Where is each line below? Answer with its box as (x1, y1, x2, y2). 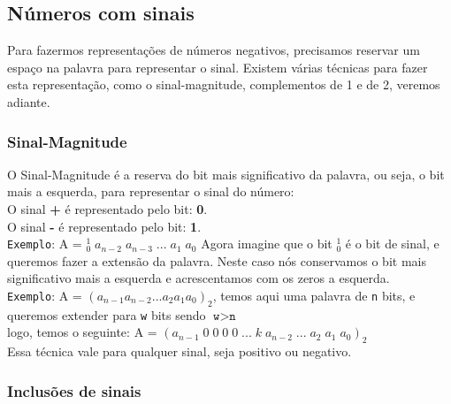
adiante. (7, 92, 50, 111)
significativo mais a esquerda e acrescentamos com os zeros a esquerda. (7, 269, 390, 287)
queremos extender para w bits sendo (7, 305, 206, 324)
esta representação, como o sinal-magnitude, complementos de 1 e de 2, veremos (7, 75, 440, 94)
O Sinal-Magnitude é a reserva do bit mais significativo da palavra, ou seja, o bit (7, 164, 445, 183)
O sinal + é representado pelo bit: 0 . (7, 199, 208, 217)
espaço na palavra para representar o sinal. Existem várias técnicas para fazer (7, 57, 428, 76)
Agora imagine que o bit (201, 234, 333, 253)
